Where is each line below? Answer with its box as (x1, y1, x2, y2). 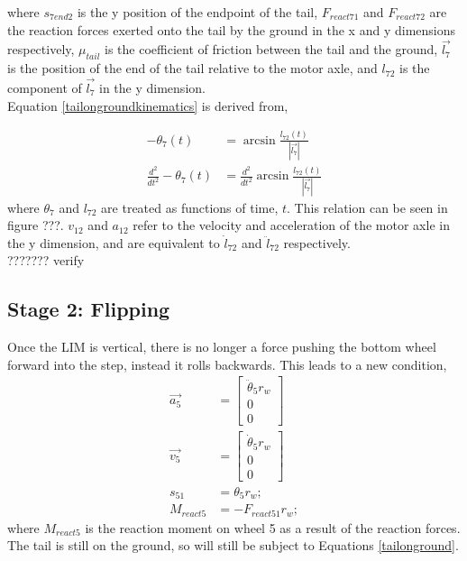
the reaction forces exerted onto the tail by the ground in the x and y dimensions (7, 20, 455, 39)
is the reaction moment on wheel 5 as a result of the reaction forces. (85, 518, 461, 537)
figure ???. (7, 216, 64, 235)
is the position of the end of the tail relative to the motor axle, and (7, 59, 378, 78)
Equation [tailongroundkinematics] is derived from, (7, 96, 288, 115)
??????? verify (7, 251, 85, 270)
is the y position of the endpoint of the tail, (77, 3, 318, 21)
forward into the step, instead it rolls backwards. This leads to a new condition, (7, 354, 447, 373)
